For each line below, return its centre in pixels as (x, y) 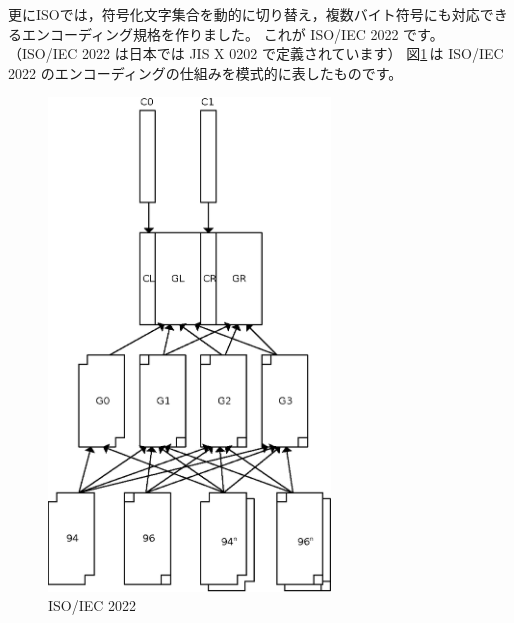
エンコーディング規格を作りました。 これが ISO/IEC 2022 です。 (232, 33)
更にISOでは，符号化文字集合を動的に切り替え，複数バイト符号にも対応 (244, 14)
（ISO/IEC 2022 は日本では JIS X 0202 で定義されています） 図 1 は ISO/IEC (256, 53)
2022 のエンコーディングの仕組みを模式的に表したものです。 (205, 72)
